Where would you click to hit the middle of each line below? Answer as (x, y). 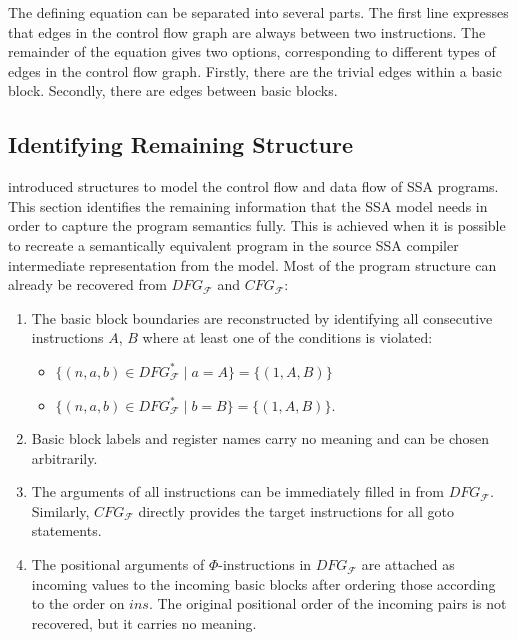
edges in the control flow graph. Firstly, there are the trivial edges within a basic (255, 70)
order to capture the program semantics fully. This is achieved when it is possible (257, 225)
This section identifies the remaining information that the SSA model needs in (248, 205)
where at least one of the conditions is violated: (287, 337)
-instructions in (265, 564)
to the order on (78, 603)
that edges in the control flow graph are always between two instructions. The (247, 31)
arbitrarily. (64, 457)
